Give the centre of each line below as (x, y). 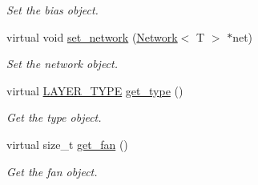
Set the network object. (62, 64)
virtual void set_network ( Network (92, 36)
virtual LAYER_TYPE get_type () (95, 90)
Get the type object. (54, 117)
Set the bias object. (52, 10)
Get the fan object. (52, 171)
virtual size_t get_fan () (67, 144)
